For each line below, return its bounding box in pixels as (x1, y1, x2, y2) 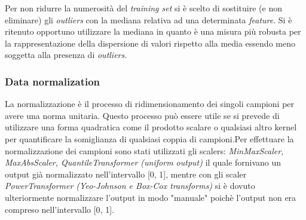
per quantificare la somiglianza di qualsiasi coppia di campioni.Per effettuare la (5, 132, 294, 145)
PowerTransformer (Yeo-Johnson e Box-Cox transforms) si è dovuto (5, 179, 255, 192)
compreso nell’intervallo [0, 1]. (5, 203, 114, 215)
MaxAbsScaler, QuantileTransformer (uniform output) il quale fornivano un (5, 156, 281, 169)
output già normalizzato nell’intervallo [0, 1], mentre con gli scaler (5, 167, 247, 180)
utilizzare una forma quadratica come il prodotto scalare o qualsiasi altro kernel (5, 121, 297, 133)
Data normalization (5, 74, 100, 88)
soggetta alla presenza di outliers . (5, 48, 127, 61)
